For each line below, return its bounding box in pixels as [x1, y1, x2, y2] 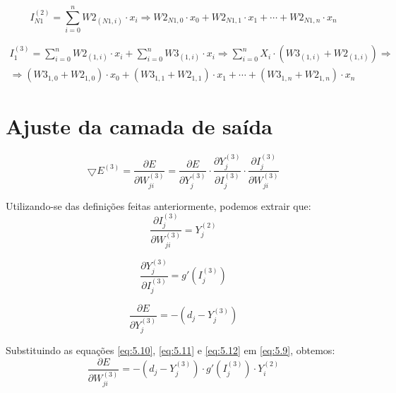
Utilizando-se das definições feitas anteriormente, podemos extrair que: [6, 198, 311, 213]
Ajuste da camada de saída [6, 112, 272, 141]
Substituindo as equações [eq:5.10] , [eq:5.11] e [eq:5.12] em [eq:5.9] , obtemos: [6, 343, 335, 358]
